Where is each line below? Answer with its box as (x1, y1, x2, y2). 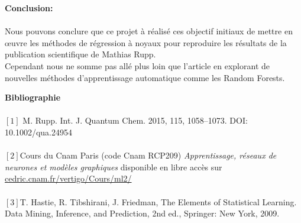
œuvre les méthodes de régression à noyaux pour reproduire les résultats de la (5, 36, 287, 49)
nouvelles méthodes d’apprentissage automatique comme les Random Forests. (5, 71, 285, 83)
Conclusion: (5, 2, 53, 14)
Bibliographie (5, 91, 61, 104)
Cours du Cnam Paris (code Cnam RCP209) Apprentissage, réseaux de (20, 149, 277, 161)
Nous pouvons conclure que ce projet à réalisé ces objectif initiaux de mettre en (5, 25, 293, 37)
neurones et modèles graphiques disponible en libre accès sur (5, 160, 222, 173)
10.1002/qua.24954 (5, 125, 72, 138)
